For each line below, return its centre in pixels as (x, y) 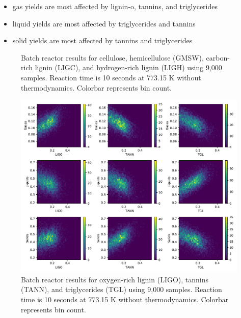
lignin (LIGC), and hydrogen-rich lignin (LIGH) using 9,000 (128, 67)
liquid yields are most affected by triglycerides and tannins (104, 23)
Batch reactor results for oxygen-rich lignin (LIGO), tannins (115, 279)
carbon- (218, 57)
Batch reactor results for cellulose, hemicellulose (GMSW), (112, 57)
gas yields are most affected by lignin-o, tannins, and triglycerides (115, 6)
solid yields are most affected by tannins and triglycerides (102, 40)
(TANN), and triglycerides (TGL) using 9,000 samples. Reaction (122, 289)
